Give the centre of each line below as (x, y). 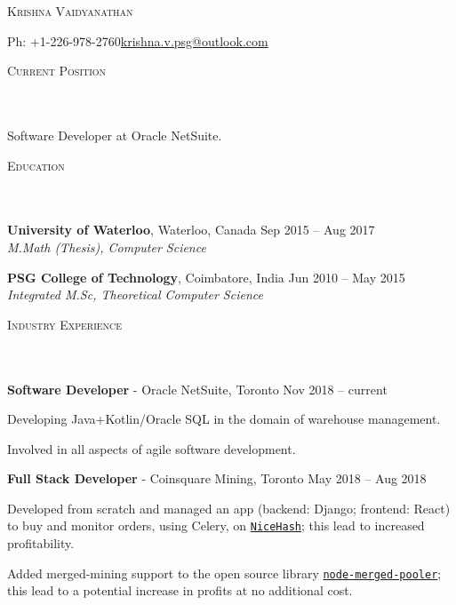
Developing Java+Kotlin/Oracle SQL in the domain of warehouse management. (224, 419)
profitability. (41, 543)
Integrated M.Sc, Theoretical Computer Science (135, 295)
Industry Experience (65, 324)
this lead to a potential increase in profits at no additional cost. (180, 590)
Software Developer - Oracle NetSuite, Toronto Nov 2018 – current (197, 389)
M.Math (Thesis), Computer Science (107, 247)
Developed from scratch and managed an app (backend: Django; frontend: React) (229, 508)
